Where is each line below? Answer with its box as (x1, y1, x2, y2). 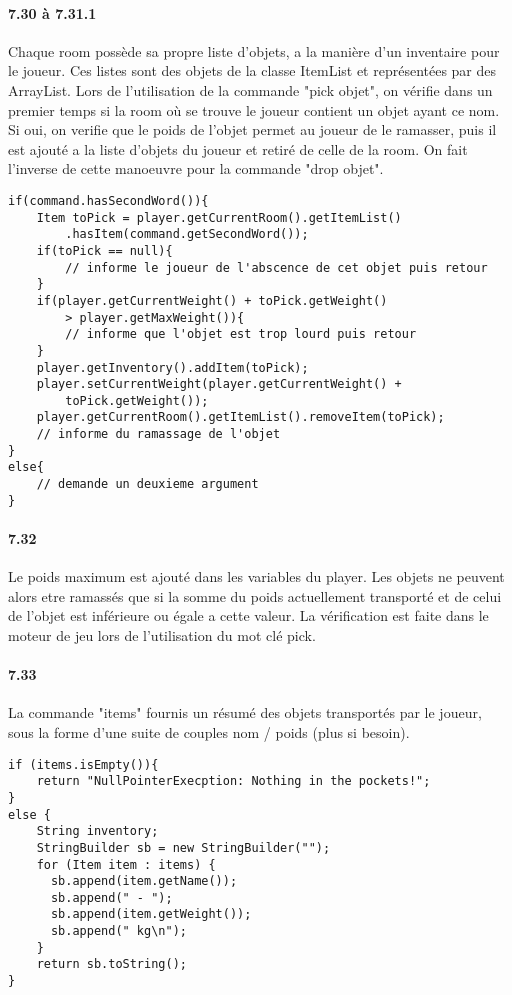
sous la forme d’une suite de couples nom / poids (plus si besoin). (8, 721, 410, 742)
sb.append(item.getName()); (50, 874, 238, 889)
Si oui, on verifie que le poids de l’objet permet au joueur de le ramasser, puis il (8, 119, 497, 140)
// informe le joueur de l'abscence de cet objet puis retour (65, 260, 488, 275)
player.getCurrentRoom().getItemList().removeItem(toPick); (36, 410, 445, 425)
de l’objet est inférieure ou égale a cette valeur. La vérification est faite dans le (8, 605, 489, 626)
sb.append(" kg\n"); (50, 924, 187, 939)
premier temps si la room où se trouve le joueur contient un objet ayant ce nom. (8, 99, 500, 120)
